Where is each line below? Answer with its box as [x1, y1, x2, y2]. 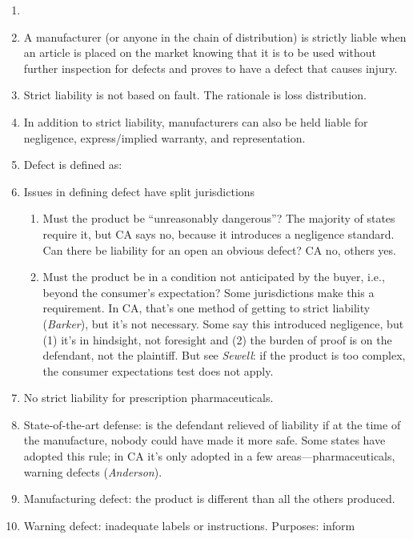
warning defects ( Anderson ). [23, 463, 162, 480]
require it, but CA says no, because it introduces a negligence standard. [42, 225, 395, 242]
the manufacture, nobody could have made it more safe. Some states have [23, 432, 386, 448]
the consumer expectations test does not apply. [42, 362, 274, 379]
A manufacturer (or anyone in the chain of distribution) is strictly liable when [23, 28, 407, 45]
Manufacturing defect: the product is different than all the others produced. [23, 490, 395, 507]
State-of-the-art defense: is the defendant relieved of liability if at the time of [23, 416, 401, 432]
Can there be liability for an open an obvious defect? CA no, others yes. [42, 241, 396, 258]
